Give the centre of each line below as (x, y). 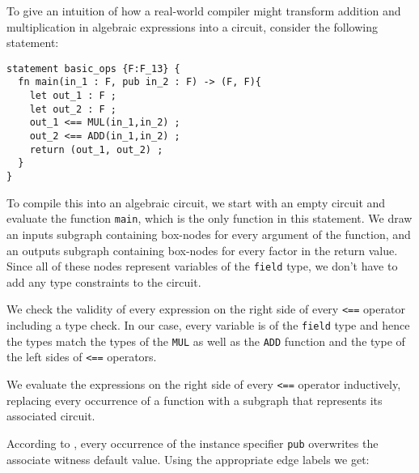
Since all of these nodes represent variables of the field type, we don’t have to (202, 266)
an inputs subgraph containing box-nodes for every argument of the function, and (209, 234)
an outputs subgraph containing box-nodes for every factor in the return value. (202, 250)
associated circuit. (51, 416)
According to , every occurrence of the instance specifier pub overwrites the (193, 443)
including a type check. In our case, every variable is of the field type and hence (208, 325)
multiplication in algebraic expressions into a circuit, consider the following (192, 26)
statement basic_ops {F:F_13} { (93, 68)
